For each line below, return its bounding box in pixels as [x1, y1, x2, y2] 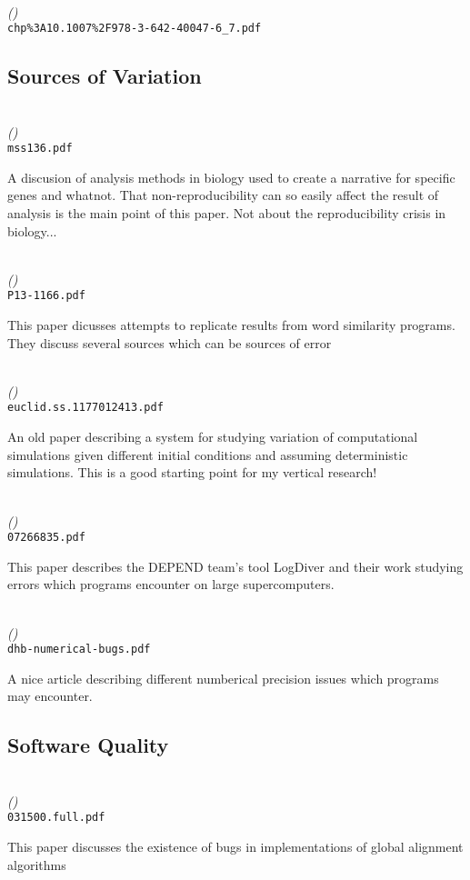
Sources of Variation [7, 62, 202, 90]
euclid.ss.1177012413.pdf [7, 401, 164, 415]
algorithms [7, 855, 66, 874]
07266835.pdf [7, 531, 85, 545]
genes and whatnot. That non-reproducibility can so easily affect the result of [7, 185, 439, 205]
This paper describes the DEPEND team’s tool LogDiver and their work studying [7, 556, 464, 575]
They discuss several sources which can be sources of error [7, 333, 332, 352]
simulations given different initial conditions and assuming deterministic [7, 445, 408, 464]
